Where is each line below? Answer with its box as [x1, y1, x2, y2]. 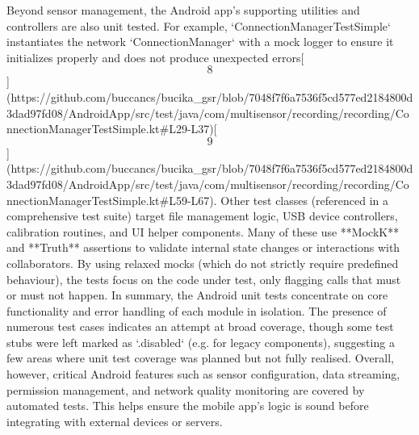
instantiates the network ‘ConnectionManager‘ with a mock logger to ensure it [6, 33, 394, 50]
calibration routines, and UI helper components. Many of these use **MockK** [6, 223, 400, 240]
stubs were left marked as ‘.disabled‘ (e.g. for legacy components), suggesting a [6, 333, 395, 350]
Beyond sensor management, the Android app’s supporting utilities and [6, 2, 360, 18]
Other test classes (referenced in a [220, 191, 389, 208]
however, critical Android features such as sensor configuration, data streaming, [6, 366, 400, 383]
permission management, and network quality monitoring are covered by [6, 381, 365, 398]
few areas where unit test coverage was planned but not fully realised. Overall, [6, 349, 394, 366]
